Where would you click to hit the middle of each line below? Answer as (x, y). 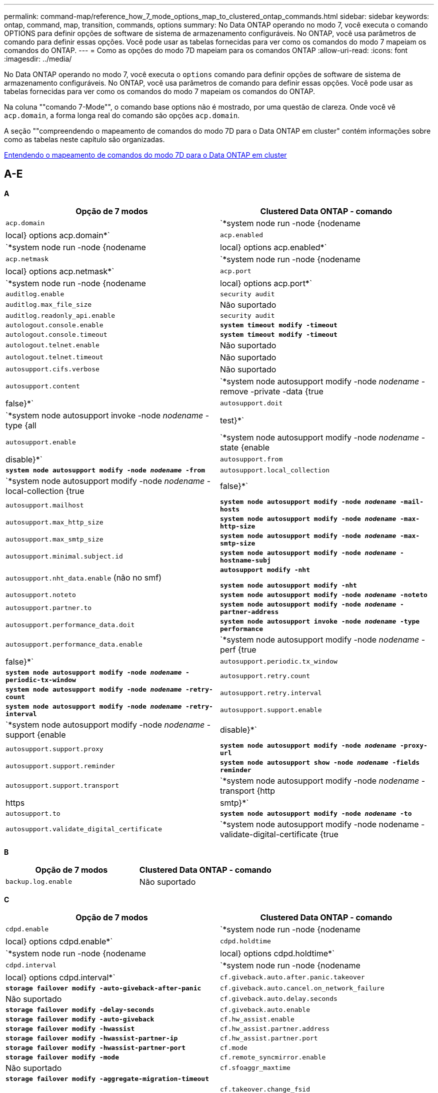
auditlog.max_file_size (49, 305)
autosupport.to (33, 813)
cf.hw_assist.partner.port (269, 1038)
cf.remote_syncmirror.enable (273, 1057)
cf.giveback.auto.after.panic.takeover (292, 977)
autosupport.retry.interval (271, 693)
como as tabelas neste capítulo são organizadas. (84, 139)
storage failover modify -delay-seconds (80, 1009)
